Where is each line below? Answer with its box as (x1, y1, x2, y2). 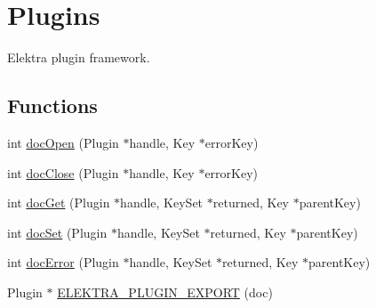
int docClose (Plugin (7, 163, 119, 182)
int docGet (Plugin (7, 193, 110, 212)
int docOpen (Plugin (7, 133, 119, 151)
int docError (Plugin (7, 253, 119, 272)
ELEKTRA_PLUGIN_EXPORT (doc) (57, 282, 273, 301)
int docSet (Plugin (7, 223, 108, 241)
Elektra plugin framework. (7, 48, 150, 67)
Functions (7, 92, 98, 119)
